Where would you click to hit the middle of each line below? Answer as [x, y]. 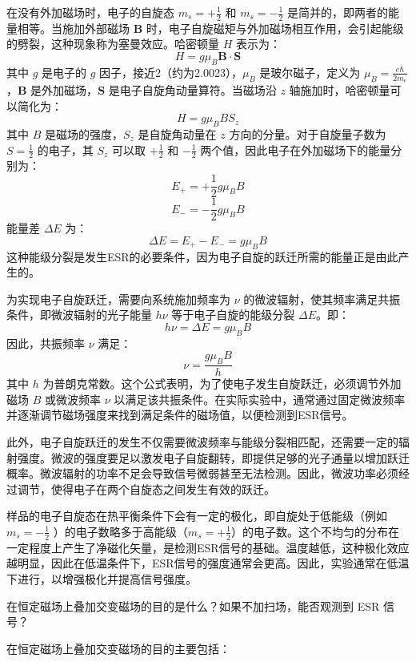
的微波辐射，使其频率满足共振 [322, 299]
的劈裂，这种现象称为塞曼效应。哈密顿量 [113, 44]
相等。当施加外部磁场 [73, 28]
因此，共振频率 [46, 343]
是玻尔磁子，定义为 [310, 72]
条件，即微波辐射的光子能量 [79, 315]
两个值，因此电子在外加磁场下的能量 [296, 149]
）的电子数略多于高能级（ [120, 531]
